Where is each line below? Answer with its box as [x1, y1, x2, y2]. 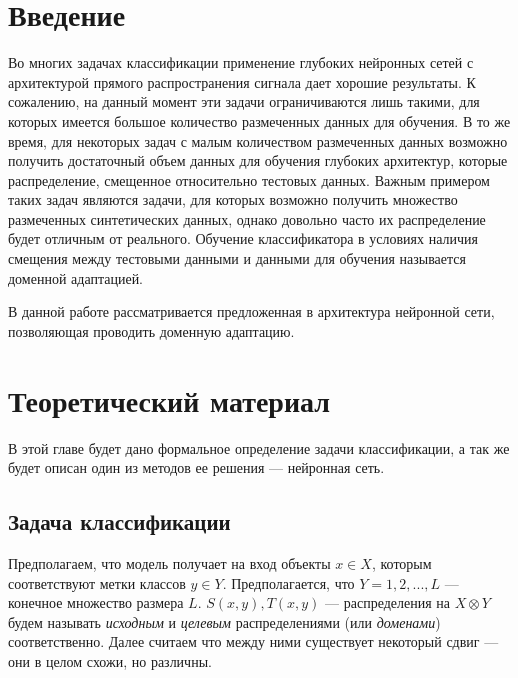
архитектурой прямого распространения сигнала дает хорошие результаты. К [8, 71, 476, 92]
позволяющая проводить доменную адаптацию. [8, 320, 295, 341]
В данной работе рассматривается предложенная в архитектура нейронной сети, [8, 301, 495, 322]
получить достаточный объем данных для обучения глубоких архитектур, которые [8, 150, 508, 171]
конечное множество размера [8, 592, 184, 613]
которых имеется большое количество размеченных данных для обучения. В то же [8, 110, 511, 131]
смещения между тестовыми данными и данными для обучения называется [8, 248, 466, 269]
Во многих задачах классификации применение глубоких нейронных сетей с [8, 52, 474, 73]
